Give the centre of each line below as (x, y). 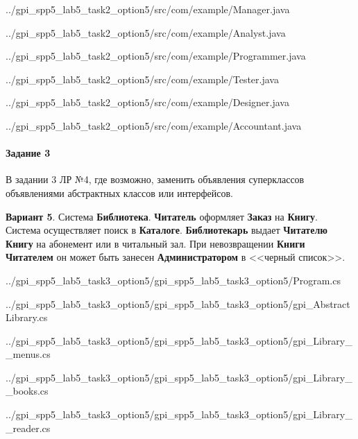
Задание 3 (28, 153)
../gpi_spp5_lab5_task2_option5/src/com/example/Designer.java (147, 102)
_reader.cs (28, 428)
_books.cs (27, 391)
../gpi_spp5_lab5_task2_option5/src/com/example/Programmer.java (156, 56)
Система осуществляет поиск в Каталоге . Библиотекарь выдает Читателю (167, 230)
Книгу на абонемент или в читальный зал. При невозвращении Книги (155, 243)
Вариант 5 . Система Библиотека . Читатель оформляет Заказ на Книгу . (162, 216)
